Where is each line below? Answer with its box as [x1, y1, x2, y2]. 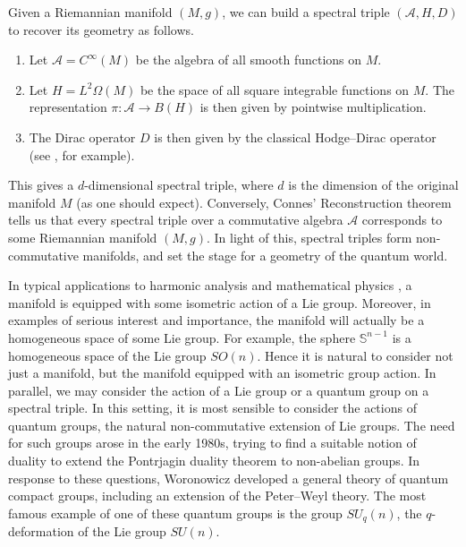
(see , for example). [29, 145, 135, 164]
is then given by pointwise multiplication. [199, 98, 427, 116]
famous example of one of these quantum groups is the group [8, 503, 343, 522]
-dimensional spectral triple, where [84, 175, 274, 194]
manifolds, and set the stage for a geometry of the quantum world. [82, 245, 448, 264]
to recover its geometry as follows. [8, 20, 194, 38]
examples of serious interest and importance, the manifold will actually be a [8, 311, 425, 329]
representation [29, 98, 107, 116]
